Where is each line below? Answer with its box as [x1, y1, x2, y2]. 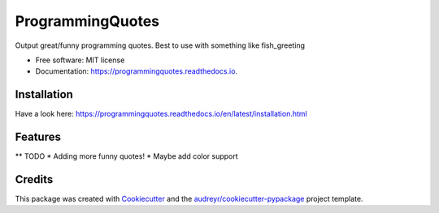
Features [15, 130, 61, 144]
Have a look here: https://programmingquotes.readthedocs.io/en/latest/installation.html [15, 109, 308, 119]
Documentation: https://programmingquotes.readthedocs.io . [35, 66, 238, 76]
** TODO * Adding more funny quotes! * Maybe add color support [15, 151, 239, 161]
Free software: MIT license [35, 55, 125, 65]
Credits [15, 173, 54, 186]
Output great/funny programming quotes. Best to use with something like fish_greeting [15, 40, 305, 50]
